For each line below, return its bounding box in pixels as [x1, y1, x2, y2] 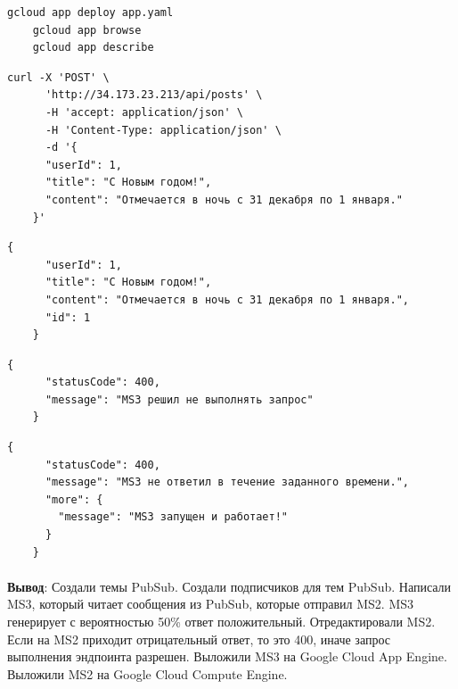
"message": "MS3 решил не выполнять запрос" [45, 393, 314, 406]
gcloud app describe [32, 41, 154, 54]
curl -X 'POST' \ [7, 71, 110, 84]
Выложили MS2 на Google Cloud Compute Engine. [7, 664, 288, 683]
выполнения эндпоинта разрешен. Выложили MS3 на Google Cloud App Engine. [7, 647, 447, 666]
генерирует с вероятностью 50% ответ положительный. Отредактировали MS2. [7, 612, 436, 630]
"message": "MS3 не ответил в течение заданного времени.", [45, 476, 410, 489]
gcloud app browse [32, 23, 142, 37]
